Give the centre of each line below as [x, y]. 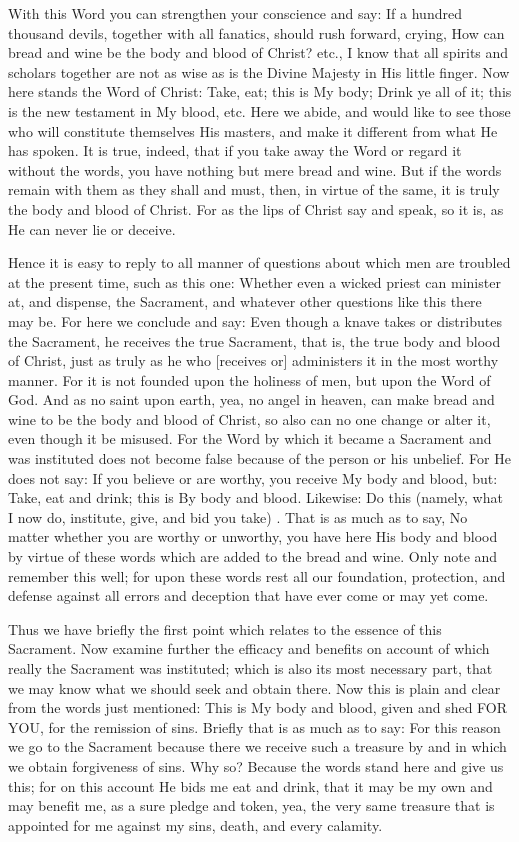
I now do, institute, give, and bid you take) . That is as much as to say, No [238, 516]
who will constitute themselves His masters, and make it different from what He [253, 130]
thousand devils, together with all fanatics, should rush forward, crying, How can [256, 32]
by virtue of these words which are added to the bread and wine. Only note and [253, 556]
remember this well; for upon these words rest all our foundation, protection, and [257, 575]
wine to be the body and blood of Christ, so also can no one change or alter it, [249, 418]
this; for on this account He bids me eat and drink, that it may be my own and [250, 785]
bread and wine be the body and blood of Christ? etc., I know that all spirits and [258, 52]
